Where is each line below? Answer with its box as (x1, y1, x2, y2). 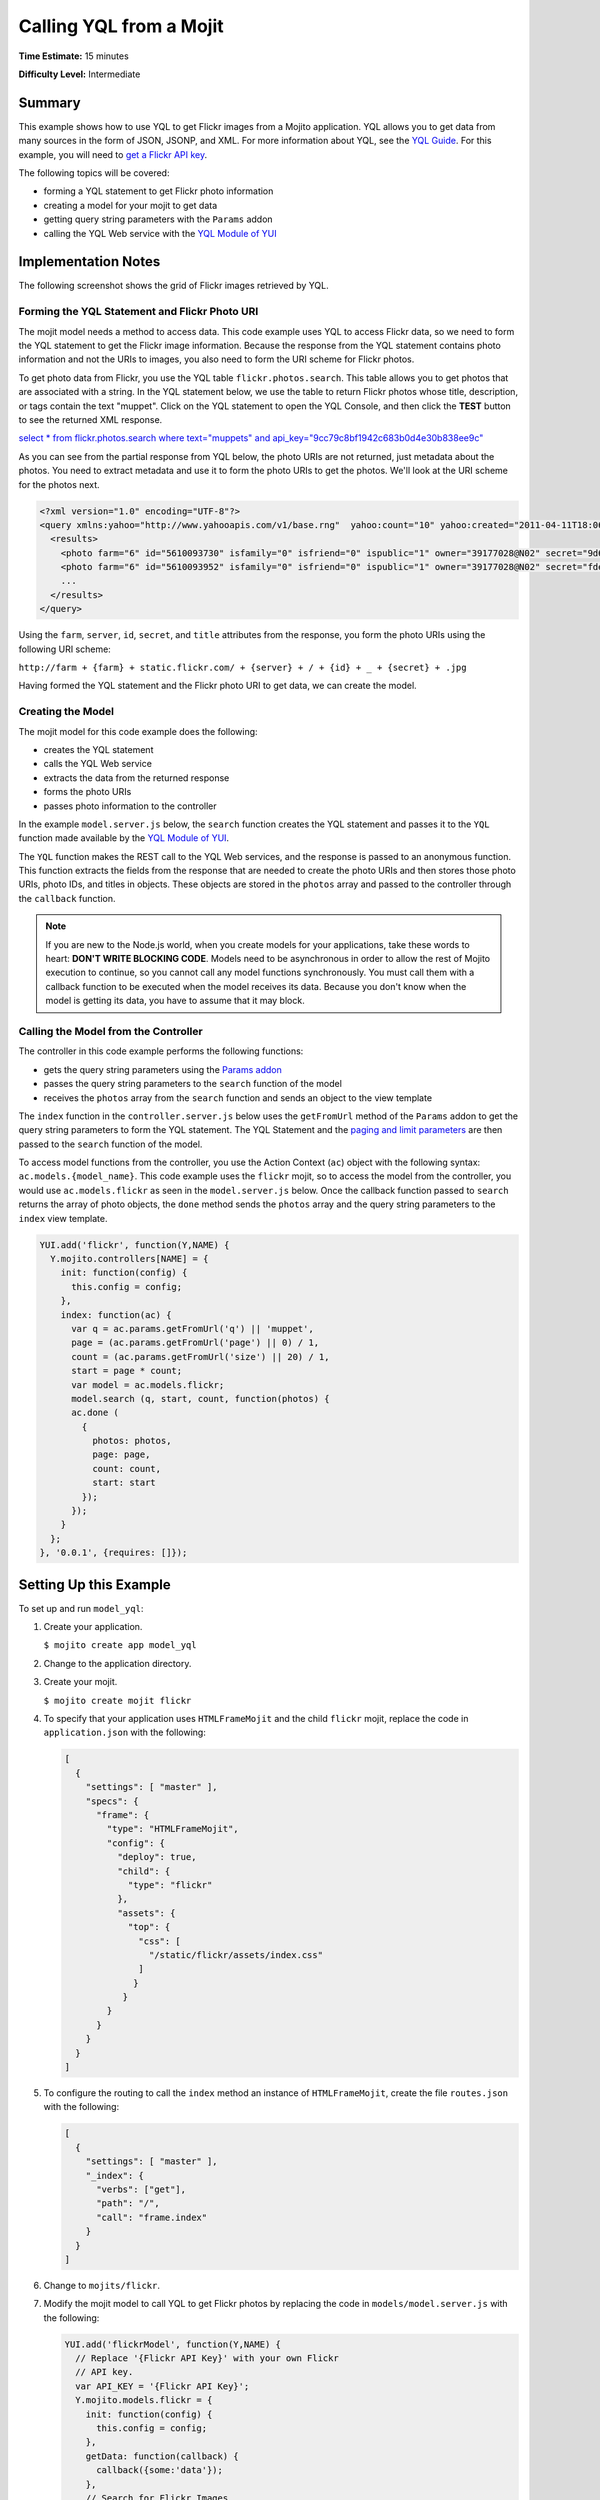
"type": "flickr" (127, 1879, 213, 1890)
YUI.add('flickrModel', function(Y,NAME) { (64, 2338, 282, 2350)
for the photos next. (18, 478, 100, 490)
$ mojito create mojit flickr (43, 1695, 192, 1706)
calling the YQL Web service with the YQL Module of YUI (43, 227, 277, 239)
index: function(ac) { (60, 1309, 172, 1320)
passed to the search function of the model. (18, 1138, 203, 1150)
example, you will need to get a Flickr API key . (18, 148, 208, 160)
